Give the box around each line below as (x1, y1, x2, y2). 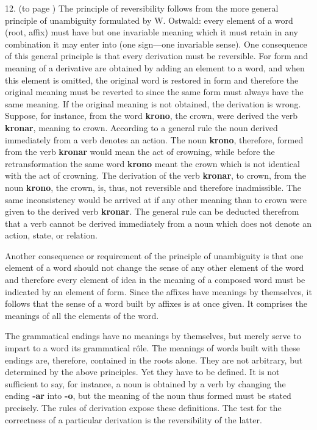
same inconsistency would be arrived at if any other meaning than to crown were (5, 193, 307, 206)
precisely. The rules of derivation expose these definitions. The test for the (5, 401, 282, 414)
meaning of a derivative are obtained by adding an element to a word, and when (5, 61, 305, 74)
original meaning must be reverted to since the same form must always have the (5, 85, 304, 98)
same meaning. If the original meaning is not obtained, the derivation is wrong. (5, 97, 301, 110)
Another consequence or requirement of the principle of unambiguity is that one (5, 249, 304, 262)
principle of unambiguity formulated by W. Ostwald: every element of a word (5, 13, 293, 26)
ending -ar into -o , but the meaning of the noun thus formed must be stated (5, 389, 291, 402)
